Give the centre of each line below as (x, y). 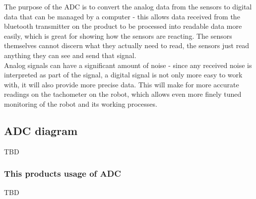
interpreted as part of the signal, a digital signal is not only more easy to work (123, 75)
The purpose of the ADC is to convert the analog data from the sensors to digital (128, 6)
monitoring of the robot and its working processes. (81, 103)
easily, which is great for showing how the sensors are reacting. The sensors (118, 35)
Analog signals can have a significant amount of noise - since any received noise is (128, 65)
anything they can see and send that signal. (70, 55)
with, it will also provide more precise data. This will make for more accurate (122, 84)
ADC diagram (41, 130)
